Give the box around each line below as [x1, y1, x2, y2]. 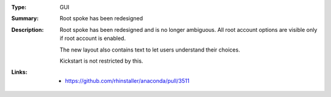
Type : [11, 4, 27, 10]
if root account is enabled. [59, 34, 126, 42]
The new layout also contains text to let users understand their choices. [59, 46, 240, 53]
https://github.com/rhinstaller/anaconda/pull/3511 [65, 77, 190, 84]
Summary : [11, 15, 39, 22]
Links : [11, 68, 28, 76]
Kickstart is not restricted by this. [59, 57, 143, 64]
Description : [11, 26, 44, 33]
